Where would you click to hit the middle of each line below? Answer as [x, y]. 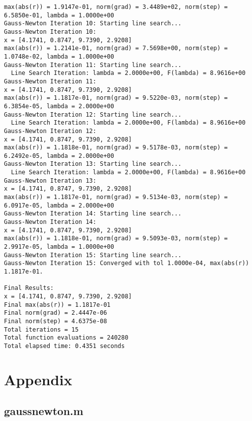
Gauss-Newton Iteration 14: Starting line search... [93, 214]
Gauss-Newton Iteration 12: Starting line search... [93, 114]
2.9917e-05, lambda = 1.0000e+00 [59, 247]
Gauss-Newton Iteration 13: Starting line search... [93, 164]
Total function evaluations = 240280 [66, 338]
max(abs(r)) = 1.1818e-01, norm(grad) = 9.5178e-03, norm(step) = [116, 148]
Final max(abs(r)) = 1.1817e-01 [57, 305]
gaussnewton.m [44, 411]
